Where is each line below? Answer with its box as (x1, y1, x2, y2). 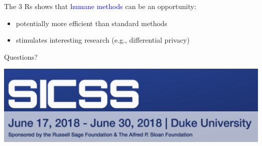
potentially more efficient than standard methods (16, 18, 167, 28)
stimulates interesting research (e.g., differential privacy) (16, 35, 190, 45)
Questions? (4, 51, 38, 62)
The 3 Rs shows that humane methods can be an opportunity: (4, 1, 196, 11)
